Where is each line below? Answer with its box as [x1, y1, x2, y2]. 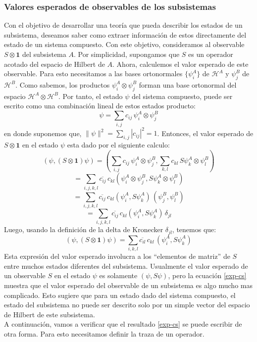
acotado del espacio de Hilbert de [4, 58, 105, 69]
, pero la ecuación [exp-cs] [168, 270, 247, 281]
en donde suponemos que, [4, 128, 82, 138]
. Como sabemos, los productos [15, 79, 110, 90]
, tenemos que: [172, 224, 216, 235]
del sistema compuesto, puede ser [131, 91, 233, 101]
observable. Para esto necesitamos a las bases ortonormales [4, 68, 183, 79]
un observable [4, 270, 46, 281]
